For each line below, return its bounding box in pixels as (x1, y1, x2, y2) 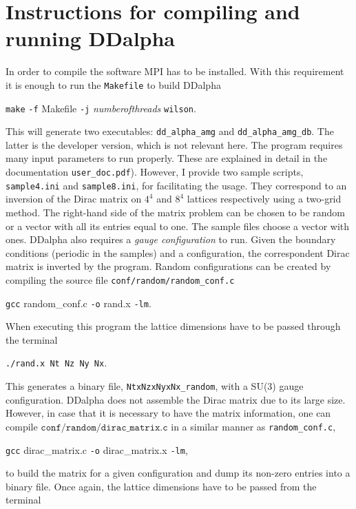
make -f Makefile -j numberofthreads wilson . (6, 101, 196, 115)
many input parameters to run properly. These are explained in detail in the (6, 151, 328, 165)
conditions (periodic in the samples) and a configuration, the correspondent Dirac (6, 245, 350, 260)
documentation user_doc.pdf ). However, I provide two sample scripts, (6, 165, 304, 179)
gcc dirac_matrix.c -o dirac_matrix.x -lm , (6, 442, 188, 457)
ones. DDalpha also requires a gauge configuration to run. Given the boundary (6, 232, 336, 247)
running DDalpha (6, 24, 176, 52)
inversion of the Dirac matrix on (6, 191, 142, 206)
